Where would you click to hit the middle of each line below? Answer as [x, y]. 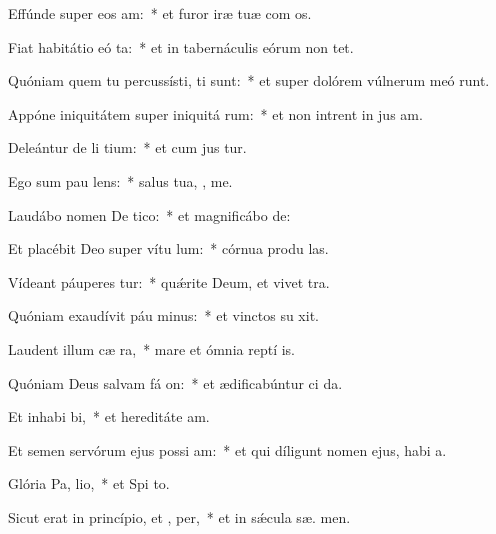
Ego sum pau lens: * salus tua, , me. [120, 180]
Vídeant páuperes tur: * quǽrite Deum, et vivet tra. [169, 281]
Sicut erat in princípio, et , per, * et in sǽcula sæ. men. [179, 516]
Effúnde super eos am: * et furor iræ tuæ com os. [160, 13]
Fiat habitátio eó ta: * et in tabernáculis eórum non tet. [181, 46]
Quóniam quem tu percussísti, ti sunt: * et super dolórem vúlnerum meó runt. [249, 80]
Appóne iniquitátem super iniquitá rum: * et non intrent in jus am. [215, 113]
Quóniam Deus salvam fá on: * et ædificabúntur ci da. [175, 382]
